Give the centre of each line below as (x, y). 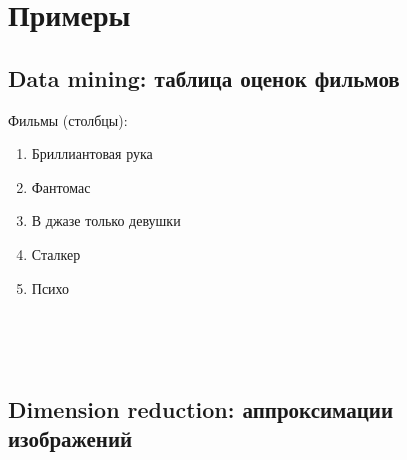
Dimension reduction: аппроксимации (201, 408)
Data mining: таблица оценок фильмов (204, 77)
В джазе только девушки (106, 220)
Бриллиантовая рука (92, 153)
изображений (70, 438)
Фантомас (61, 186)
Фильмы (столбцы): (68, 119)
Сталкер (56, 253)
